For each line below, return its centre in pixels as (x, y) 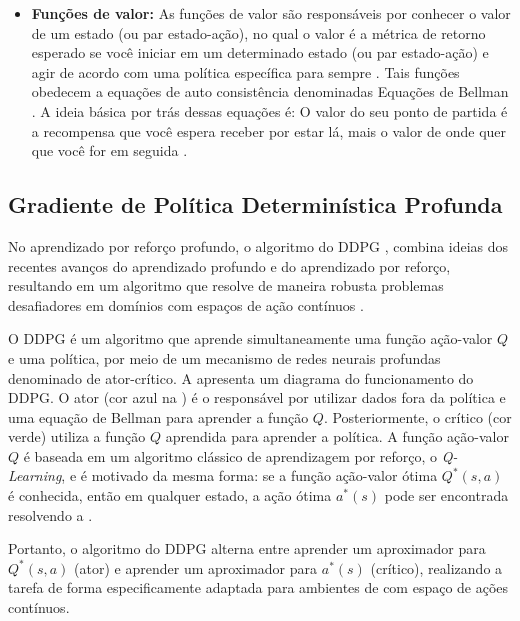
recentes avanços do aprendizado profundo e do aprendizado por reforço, (229, 265)
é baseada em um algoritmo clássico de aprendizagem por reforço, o (230, 455)
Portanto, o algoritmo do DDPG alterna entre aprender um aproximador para (247, 548)
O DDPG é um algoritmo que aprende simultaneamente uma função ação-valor (250, 338)
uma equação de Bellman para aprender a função (158, 416)
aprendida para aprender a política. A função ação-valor (337, 436)
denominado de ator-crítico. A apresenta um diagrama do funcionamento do (241, 377)
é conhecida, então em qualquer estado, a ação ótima (170, 495)
